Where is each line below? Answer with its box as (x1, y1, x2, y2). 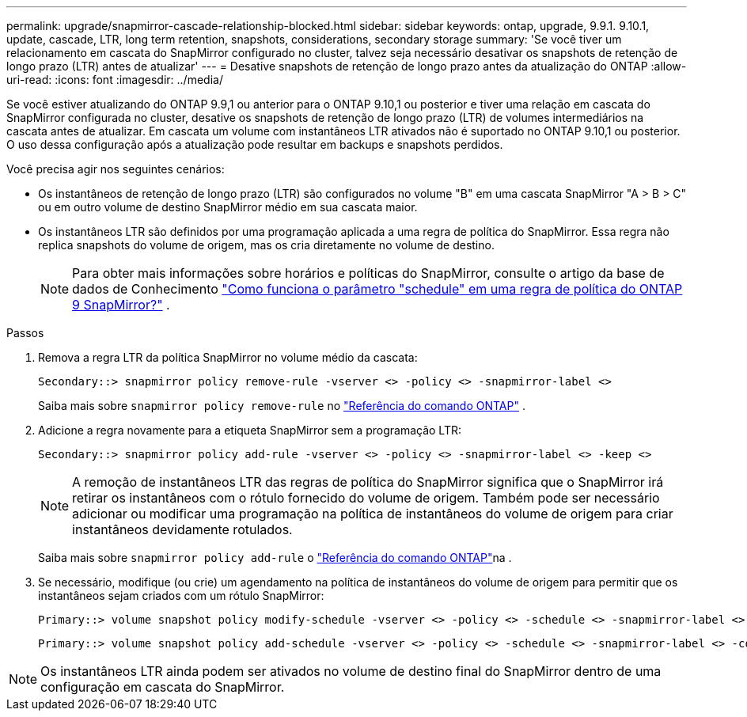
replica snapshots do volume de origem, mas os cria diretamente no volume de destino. (38, 238, 495, 252)
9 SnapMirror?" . (72, 297, 170, 313)
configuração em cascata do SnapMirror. (40, 679, 285, 695)
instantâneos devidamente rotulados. (72, 522, 293, 537)
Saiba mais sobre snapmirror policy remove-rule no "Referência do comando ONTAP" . (38, 399, 525, 412)
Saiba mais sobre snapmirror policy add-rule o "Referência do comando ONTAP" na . (38, 551, 512, 564)
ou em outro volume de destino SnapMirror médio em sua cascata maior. (38, 200, 418, 214)
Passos (6, 326, 44, 340)
